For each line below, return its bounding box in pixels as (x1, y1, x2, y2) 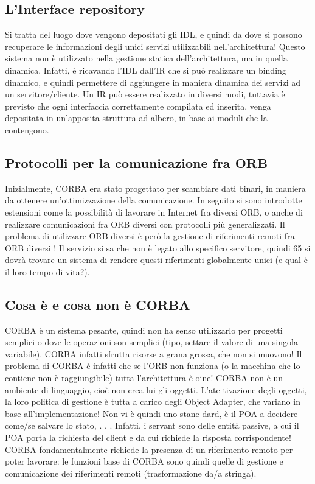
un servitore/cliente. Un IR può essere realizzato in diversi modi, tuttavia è (5, 88, 285, 100)
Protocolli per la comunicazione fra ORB (5, 153, 268, 172)
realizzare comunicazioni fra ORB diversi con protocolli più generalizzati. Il (5, 217, 285, 230)
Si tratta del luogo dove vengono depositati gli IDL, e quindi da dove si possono (5, 28, 302, 41)
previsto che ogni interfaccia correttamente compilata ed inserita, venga (5, 99, 271, 112)
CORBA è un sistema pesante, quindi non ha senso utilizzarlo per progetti (5, 323, 283, 336)
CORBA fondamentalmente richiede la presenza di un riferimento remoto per (5, 443, 293, 455)
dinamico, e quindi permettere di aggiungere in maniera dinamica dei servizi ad (5, 75, 301, 88)
